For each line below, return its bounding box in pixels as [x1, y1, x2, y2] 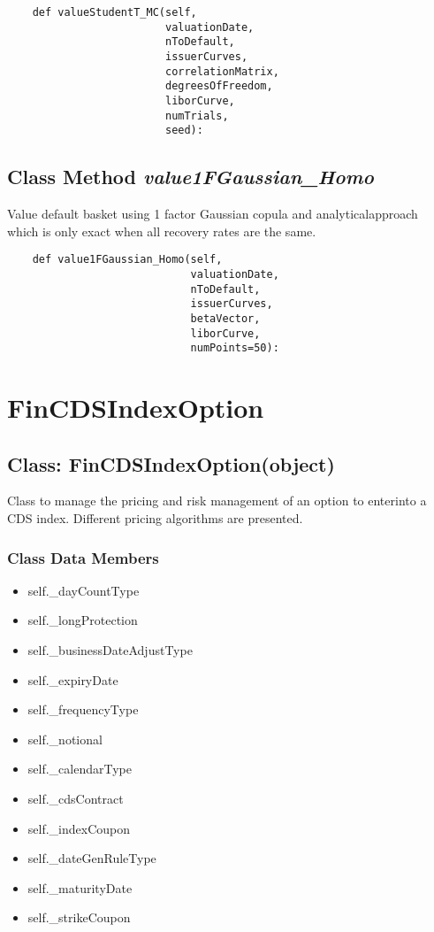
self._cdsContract [27, 790, 124, 808]
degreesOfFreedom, [164, 80, 273, 93]
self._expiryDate [27, 670, 118, 689]
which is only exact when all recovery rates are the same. [7, 221, 316, 240]
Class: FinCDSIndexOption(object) [7, 450, 335, 477]
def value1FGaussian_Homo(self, [32, 253, 223, 266]
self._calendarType [27, 759, 132, 778]
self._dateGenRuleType [27, 849, 156, 867]
